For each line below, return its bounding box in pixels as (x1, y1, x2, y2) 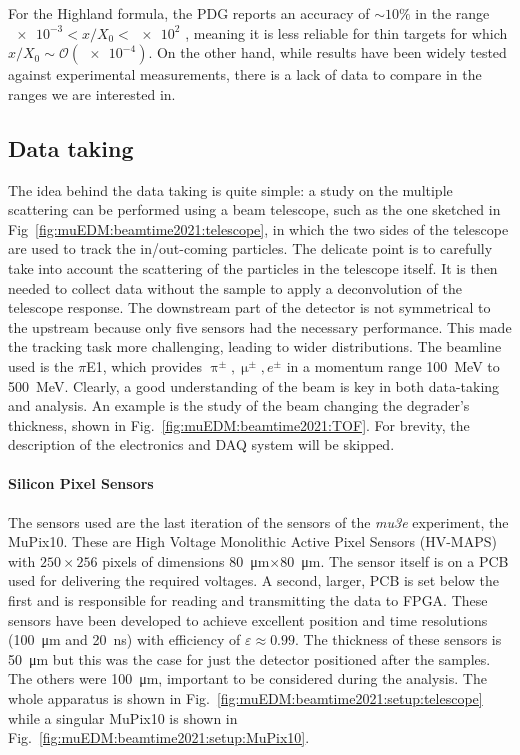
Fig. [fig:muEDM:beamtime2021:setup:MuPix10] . (8, 727, 310, 748)
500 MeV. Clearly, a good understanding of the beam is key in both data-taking (8, 375, 500, 396)
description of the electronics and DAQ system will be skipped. (8, 434, 395, 455)
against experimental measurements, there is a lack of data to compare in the (8, 64, 482, 85)
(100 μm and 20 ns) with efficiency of (8, 629, 241, 650)
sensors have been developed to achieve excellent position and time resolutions (8, 609, 488, 630)
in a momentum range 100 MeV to (286, 355, 500, 376)
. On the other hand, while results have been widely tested (148, 42, 507, 63)
